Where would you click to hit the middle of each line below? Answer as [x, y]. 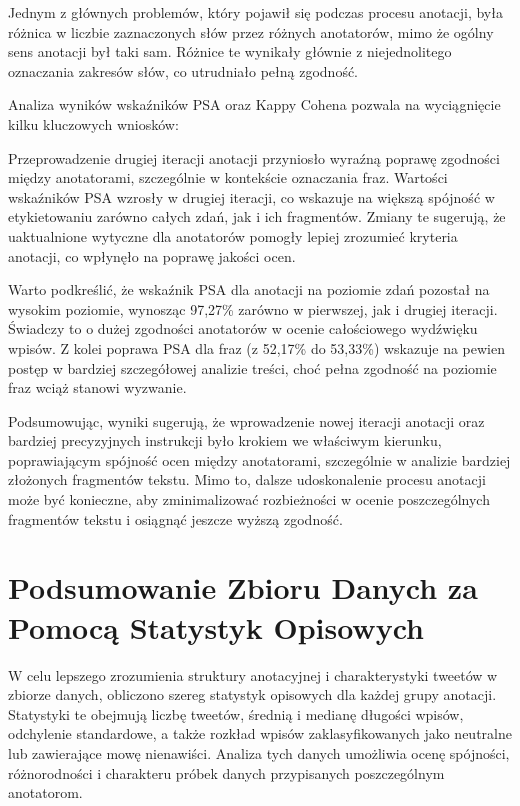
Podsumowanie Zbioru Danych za [243, 587]
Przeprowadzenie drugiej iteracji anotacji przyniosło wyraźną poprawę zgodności [254, 157]
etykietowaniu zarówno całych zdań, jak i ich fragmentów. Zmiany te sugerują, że [257, 216]
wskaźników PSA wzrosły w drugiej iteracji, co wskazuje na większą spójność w [251, 196]
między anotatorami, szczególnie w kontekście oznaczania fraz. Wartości [228, 177]
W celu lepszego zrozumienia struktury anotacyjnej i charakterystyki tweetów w [253, 674]
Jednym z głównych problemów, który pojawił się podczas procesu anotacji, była [255, 12]
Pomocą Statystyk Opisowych [216, 626]
